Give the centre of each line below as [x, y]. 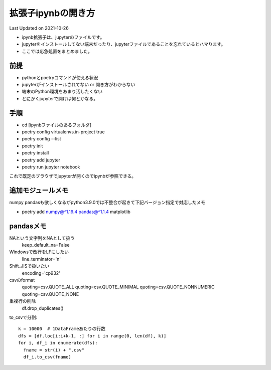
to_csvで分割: [23, 317]
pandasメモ [28, 226]
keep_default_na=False [46, 245]
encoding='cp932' [41, 273]
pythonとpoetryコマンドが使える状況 [60, 77]
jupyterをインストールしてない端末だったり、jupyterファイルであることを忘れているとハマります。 [124, 44]
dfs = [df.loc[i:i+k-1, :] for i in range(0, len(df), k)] [92, 336]
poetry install [35, 153]
